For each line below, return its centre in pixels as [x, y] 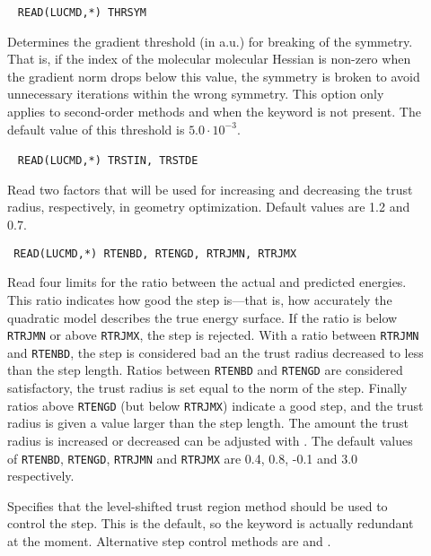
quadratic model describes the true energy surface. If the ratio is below [202, 317]
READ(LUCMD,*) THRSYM [82, 13]
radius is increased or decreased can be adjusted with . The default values [210, 440]
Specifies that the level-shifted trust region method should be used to [198, 505]
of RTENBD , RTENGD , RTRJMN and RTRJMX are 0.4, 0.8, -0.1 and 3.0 [183, 458]
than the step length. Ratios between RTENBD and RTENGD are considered [205, 370]
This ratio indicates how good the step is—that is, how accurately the [200, 299]
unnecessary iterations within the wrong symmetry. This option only [196, 94]
